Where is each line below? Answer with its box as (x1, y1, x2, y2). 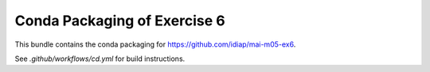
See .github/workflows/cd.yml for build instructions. (14, 54, 186, 63)
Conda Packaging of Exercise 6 (14, 12, 226, 29)
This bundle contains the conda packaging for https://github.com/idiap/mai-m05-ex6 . (14, 40, 296, 49)
